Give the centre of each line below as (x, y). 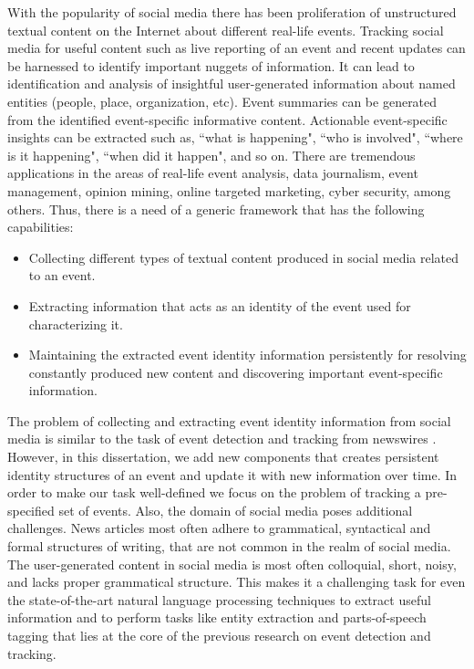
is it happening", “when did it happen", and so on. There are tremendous (211, 155)
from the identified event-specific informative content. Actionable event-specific (227, 119)
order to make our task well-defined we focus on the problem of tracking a (214, 492)
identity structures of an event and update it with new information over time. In (232, 474)
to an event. (62, 275)
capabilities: (41, 227)
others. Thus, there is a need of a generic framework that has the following (216, 209)
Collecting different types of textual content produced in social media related (244, 257)
